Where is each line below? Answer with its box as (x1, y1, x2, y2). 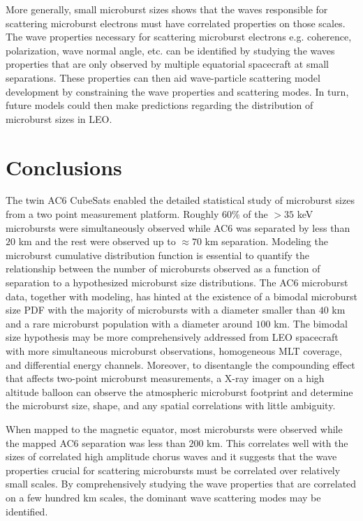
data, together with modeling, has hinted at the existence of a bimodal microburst (6, 288, 357, 303)
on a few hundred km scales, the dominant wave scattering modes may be (6, 490, 321, 504)
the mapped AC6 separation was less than (6, 435, 186, 450)
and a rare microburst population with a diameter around (6, 316, 253, 330)
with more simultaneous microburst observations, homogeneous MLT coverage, (6, 344, 342, 358)
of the (243, 207, 268, 221)
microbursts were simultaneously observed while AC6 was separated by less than (6, 220, 350, 235)
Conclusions (6, 152, 122, 181)
